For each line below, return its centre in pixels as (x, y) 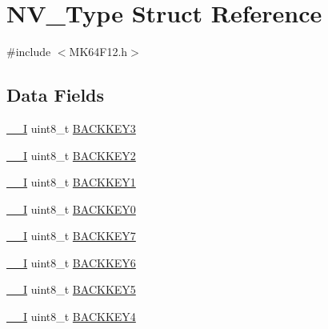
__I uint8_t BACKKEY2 (71, 155)
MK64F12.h (98, 52)
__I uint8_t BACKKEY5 (71, 289)
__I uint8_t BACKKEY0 (71, 209)
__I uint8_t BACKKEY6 (71, 262)
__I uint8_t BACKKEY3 (71, 128)
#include (29, 52)
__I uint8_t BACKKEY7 (71, 236)
